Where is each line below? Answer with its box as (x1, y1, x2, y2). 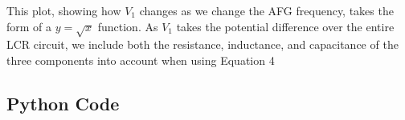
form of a (6, 18, 52, 34)
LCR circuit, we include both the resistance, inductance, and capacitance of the (6, 36, 399, 53)
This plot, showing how (6, 2, 121, 18)
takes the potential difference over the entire (176, 18, 395, 34)
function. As (97, 18, 158, 34)
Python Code (6, 90, 120, 115)
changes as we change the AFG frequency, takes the (139, 2, 394, 18)
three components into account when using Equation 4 (6, 51, 275, 68)
